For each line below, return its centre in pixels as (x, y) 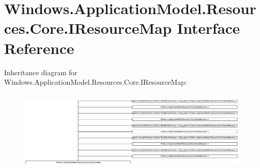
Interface (209, 28)
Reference (39, 48)
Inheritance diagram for (41, 72)
